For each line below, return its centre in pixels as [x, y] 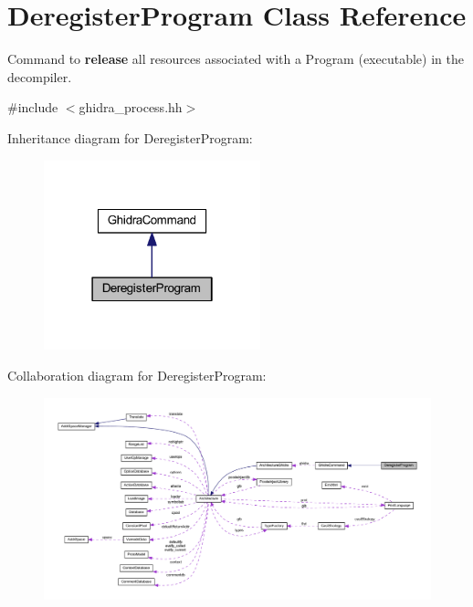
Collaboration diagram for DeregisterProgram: [137, 375]
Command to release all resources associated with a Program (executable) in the [236, 59]
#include [33, 107]
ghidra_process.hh [131, 107]
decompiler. [40, 76]
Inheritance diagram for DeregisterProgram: [130, 137]
